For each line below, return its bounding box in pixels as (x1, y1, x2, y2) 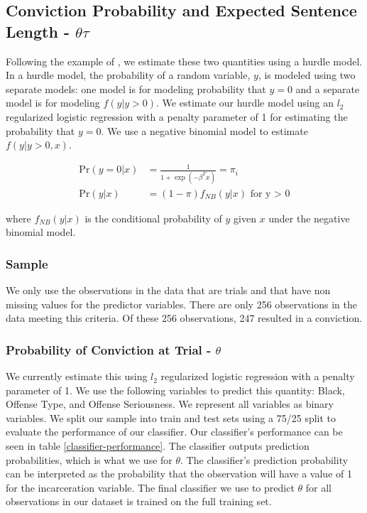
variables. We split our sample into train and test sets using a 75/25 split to (6, 410, 336, 425)
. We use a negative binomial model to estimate (101, 123, 308, 138)
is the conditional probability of (84, 210, 222, 225)
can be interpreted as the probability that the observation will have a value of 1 (6, 466, 352, 481)
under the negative (268, 210, 350, 225)
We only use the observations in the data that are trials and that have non (6, 283, 331, 298)
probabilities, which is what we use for (6, 452, 172, 467)
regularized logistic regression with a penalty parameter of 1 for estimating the (6, 109, 348, 124)
